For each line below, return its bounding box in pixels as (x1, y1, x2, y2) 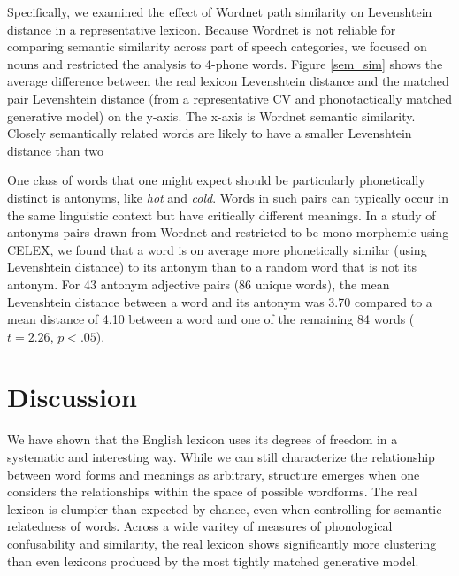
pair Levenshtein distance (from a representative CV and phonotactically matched (7, 88, 453, 107)
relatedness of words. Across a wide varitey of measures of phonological (7, 517, 393, 535)
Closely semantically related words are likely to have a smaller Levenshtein (7, 124, 412, 142)
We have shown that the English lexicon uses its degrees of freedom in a (7, 430, 398, 449)
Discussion (7, 379, 137, 415)
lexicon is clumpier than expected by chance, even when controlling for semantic (7, 499, 442, 518)
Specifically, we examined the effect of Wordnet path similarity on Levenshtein (7, 3, 432, 20)
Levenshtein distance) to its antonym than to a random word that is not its (7, 257, 417, 276)
